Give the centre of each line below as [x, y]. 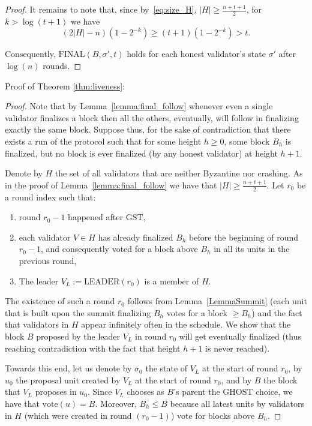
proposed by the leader [78, 336]
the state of [166, 368]
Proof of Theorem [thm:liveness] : [65, 85]
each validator [45, 237]
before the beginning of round [244, 237]
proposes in [56, 391]
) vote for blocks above [213, 415]
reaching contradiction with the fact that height [93, 348]
